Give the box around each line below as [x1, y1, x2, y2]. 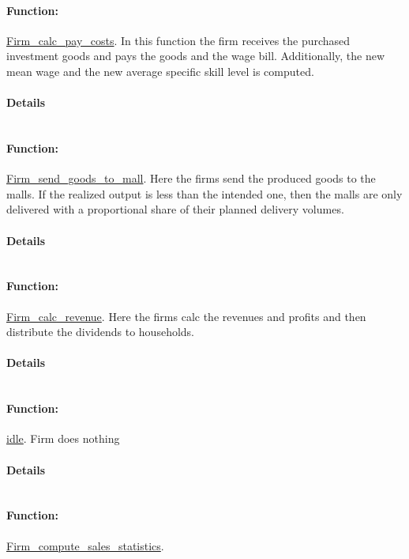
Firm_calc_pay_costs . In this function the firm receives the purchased [6, 32, 351, 48]
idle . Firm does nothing [6, 430, 120, 447]
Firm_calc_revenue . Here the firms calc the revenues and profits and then [6, 308, 366, 324]
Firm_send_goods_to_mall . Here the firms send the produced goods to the [6, 170, 376, 187]
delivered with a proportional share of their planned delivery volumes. [6, 201, 344, 217]
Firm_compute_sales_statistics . [6, 537, 164, 553]
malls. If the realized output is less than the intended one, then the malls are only [6, 185, 403, 202]
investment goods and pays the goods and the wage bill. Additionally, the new [6, 47, 385, 64]
